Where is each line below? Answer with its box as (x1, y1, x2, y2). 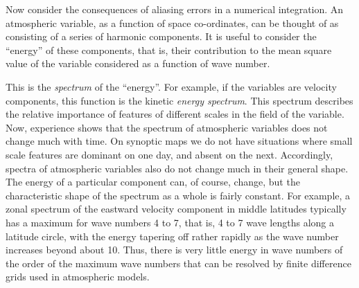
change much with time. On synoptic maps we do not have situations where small (6, 134, 353, 148)
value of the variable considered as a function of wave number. (6, 56, 270, 71)
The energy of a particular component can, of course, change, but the (6, 174, 300, 189)
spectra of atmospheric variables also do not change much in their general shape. (6, 161, 349, 175)
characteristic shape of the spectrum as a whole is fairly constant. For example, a (6, 188, 351, 202)
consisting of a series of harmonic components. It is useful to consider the (6, 29, 317, 44)
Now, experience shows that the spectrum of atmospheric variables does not (6, 120, 328, 134)
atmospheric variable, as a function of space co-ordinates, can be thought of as (6, 15, 339, 30)
